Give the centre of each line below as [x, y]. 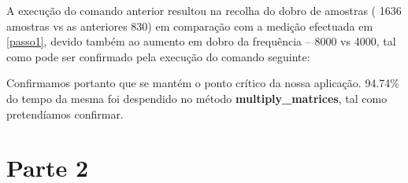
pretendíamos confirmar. [65, 113]
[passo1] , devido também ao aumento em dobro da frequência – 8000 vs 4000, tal [201, 41]
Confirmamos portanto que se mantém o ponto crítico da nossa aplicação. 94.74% [203, 83]
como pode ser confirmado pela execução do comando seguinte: [158, 56]
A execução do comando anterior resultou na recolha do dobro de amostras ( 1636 [204, 10]
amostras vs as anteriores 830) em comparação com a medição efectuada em [190, 26]
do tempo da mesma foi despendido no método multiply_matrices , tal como [197, 98]
